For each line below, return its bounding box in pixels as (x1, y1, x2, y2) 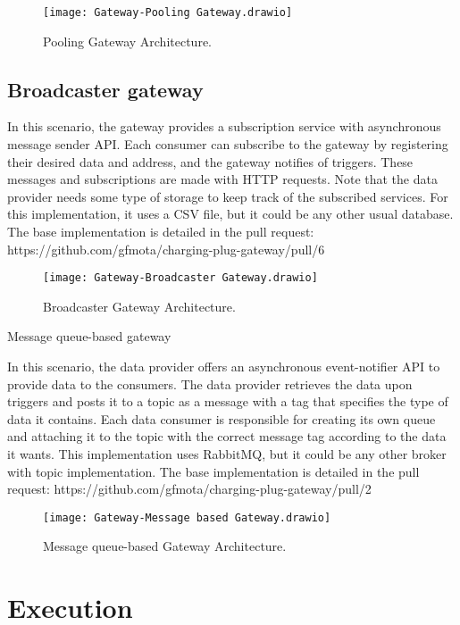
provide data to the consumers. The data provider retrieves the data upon (7, 374, 413, 393)
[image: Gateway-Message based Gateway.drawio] (43, 511, 331, 524)
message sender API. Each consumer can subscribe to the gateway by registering (7, 135, 448, 154)
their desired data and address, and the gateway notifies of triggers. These (7, 152, 414, 171)
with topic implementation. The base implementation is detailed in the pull (7, 462, 420, 480)
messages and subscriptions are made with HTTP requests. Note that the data (7, 170, 438, 188)
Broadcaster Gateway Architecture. (43, 296, 236, 315)
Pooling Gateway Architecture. (43, 31, 212, 50)
